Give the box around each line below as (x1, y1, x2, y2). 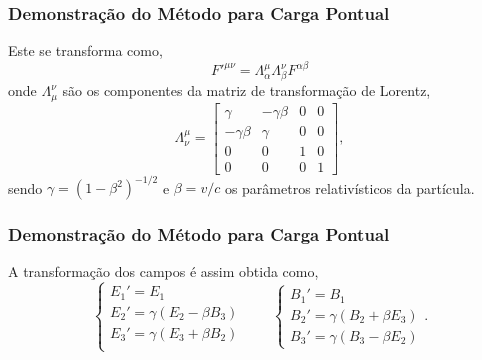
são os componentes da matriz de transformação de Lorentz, (62, 80, 431, 101)
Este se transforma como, (8, 40, 163, 61)
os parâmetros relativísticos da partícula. (224, 177, 475, 198)
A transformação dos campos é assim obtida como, (8, 261, 319, 282)
